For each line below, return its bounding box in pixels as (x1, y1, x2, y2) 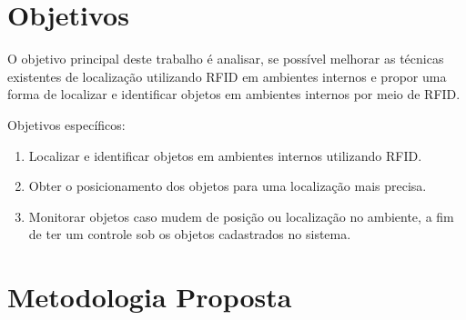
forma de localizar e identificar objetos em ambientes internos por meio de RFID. (7, 85, 461, 104)
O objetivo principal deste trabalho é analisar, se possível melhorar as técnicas (7, 49, 444, 68)
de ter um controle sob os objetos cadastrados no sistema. (28, 225, 351, 244)
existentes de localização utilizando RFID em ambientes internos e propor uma (7, 66, 447, 85)
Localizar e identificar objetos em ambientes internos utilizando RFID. (28, 145, 422, 165)
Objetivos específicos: (7, 115, 126, 134)
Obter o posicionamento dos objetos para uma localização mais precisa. (28, 176, 427, 195)
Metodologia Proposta (7, 278, 292, 315)
